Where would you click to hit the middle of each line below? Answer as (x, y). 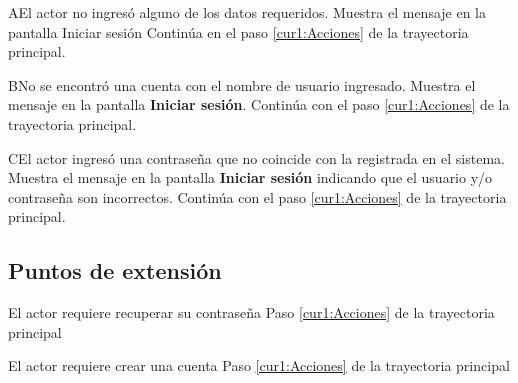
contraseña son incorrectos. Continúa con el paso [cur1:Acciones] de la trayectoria (257, 196)
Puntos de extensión (115, 270)
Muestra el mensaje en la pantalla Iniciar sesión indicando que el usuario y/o (250, 177)
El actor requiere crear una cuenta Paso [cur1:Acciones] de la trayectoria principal (259, 365)
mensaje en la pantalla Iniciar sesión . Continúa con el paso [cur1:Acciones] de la (259, 104)
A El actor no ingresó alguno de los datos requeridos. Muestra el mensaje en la (247, 12)
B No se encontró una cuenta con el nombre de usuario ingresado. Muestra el (242, 84)
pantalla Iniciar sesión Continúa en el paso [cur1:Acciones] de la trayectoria (238, 31)
